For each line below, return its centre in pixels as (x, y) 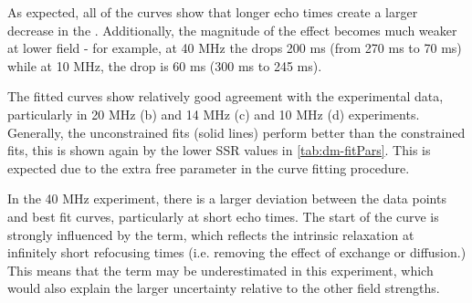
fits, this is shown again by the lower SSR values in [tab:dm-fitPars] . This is (219, 150)
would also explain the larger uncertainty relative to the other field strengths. (224, 288)
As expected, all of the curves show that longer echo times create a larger (213, 12)
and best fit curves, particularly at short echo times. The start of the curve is (223, 216)
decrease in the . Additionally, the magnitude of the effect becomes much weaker (232, 30)
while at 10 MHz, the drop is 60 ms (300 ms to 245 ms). (165, 65)
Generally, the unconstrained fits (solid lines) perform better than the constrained (236, 132)
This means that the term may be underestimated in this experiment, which (220, 270)
